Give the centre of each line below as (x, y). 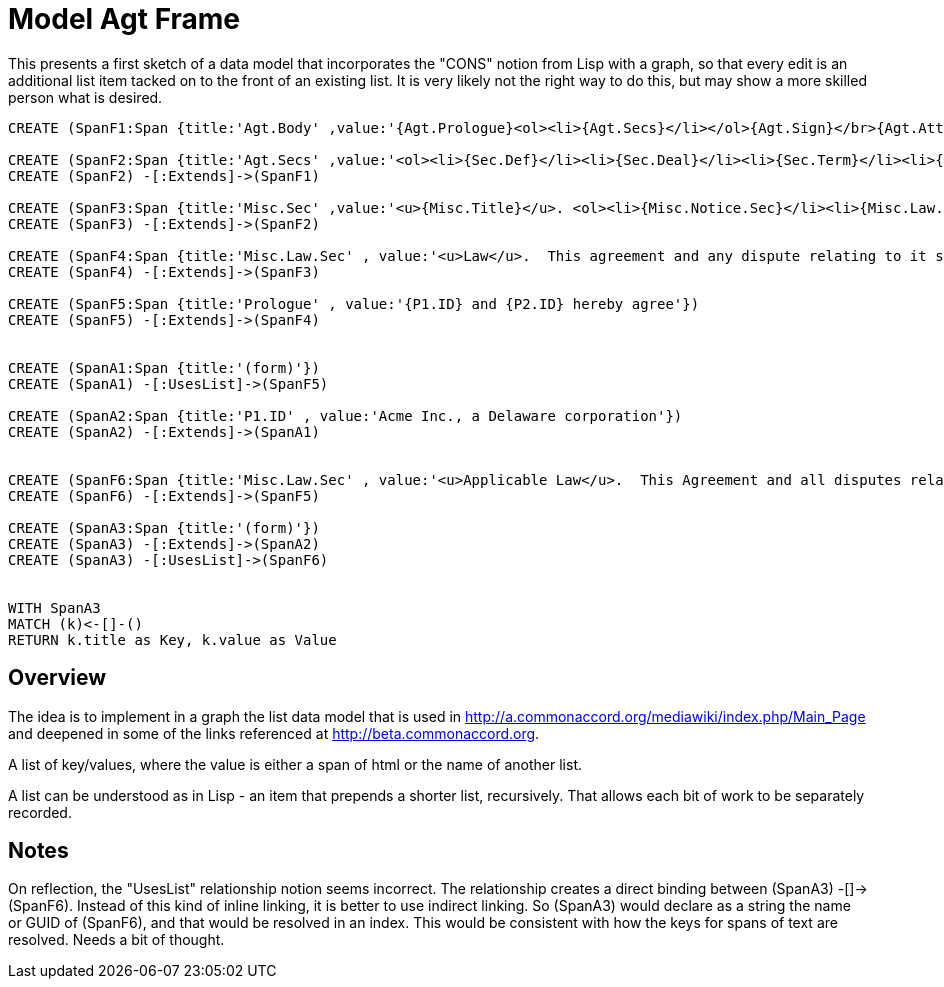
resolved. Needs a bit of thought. (116, 940)
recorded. (40, 812)
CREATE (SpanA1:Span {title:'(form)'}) (164, 367)
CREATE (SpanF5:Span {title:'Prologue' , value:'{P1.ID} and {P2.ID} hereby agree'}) (354, 303)
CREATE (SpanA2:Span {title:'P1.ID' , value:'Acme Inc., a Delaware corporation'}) (345, 415)
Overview (57, 678)
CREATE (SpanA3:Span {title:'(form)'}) (164, 527)
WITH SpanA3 (54, 607)
